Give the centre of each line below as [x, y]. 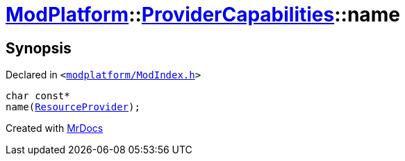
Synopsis [39, 48]
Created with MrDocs [55, 128]
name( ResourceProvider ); [73, 107]
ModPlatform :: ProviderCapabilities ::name [203, 15]
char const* [38, 96]
